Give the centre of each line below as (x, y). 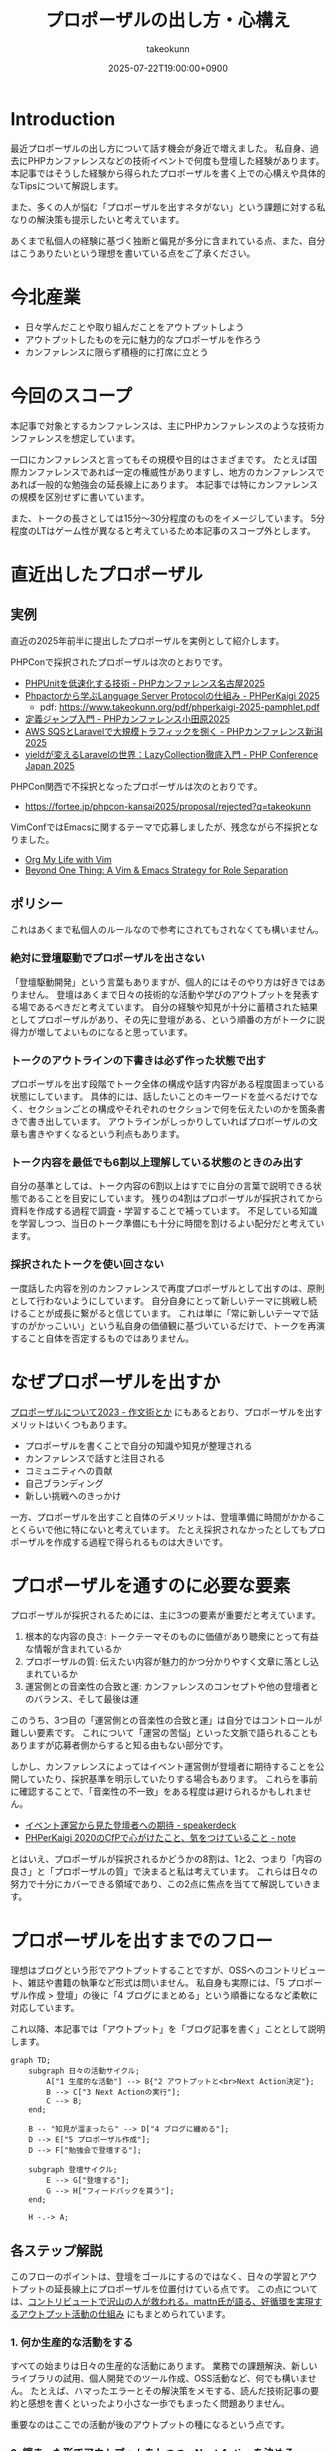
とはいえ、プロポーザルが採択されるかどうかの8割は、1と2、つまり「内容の (166, 1859)
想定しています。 (106, 438)
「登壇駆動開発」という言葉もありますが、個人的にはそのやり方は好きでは (163, 982)
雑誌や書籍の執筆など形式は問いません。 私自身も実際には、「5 (156, 1983)
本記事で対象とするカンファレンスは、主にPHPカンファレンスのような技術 (163, 425)
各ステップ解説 (56, 2250)
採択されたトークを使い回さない (87, 1264)
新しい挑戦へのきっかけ (73, 1495)
